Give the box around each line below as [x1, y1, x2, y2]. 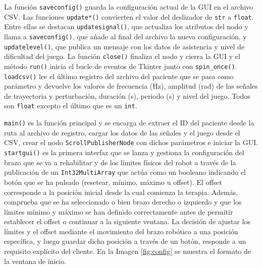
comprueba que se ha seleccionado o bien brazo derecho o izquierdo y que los [4, 196, 242, 207]
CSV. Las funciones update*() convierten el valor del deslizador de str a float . [4, 11, 254, 22]
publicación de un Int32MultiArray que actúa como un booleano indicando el [4, 167, 246, 177]
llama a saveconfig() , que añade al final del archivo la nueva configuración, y [4, 31, 247, 41]
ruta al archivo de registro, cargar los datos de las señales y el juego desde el [4, 127, 240, 138]
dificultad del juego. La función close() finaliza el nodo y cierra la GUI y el [4, 51, 240, 61]
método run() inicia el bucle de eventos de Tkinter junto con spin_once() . [4, 60, 237, 71]
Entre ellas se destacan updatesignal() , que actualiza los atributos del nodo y [4, 21, 248, 32]
